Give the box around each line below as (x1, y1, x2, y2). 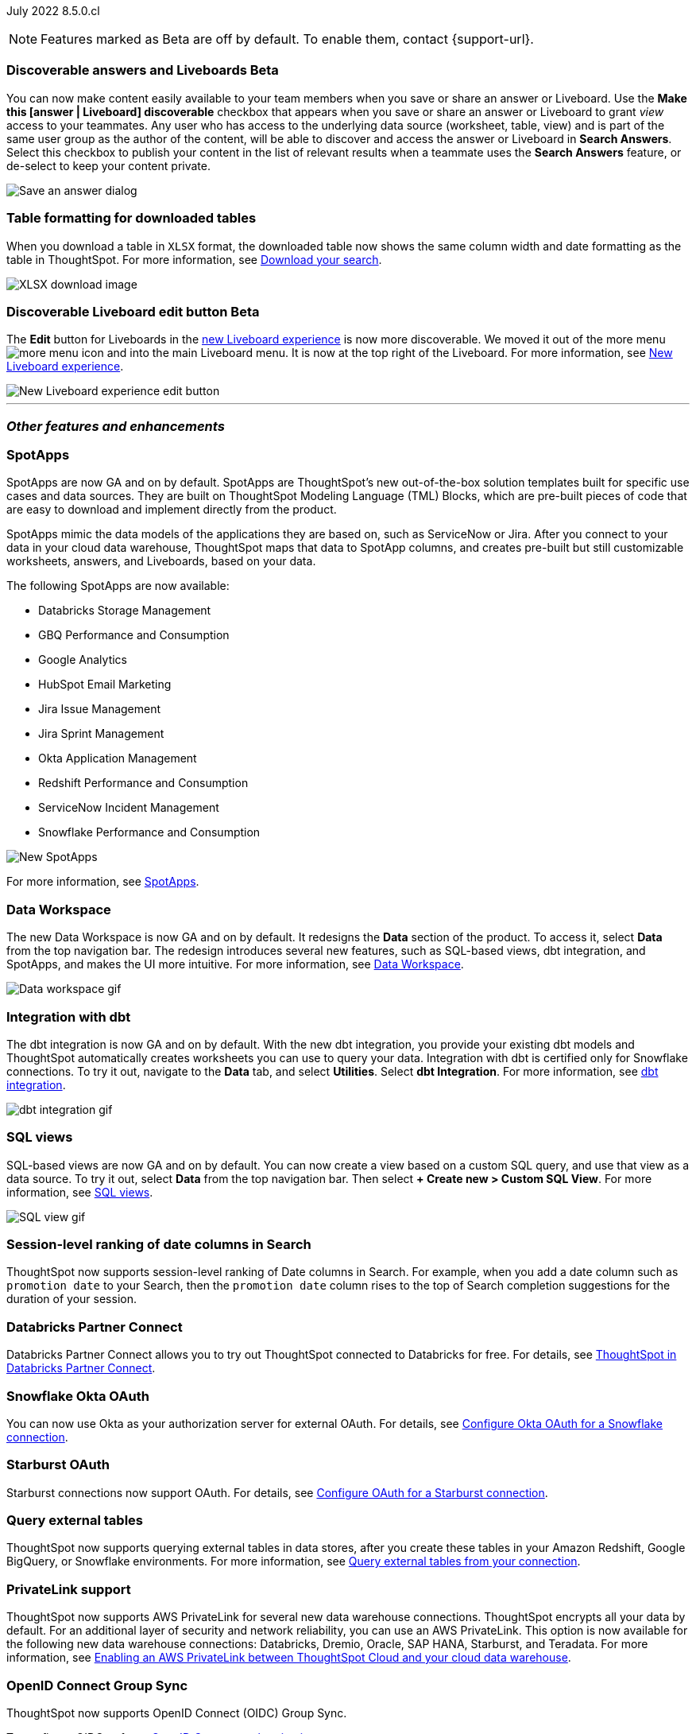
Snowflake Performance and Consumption (38, 825, 261, 840)
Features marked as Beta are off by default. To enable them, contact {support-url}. (41, 31, 534, 47)
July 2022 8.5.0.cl (6, 4, 100, 17)
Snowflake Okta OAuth (6, 1387, 149, 1404)
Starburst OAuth (6, 1457, 110, 1473)
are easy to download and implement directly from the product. (6, 502, 337, 517)
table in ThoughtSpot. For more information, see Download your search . (6, 252, 382, 266)
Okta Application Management (38, 751, 197, 766)
